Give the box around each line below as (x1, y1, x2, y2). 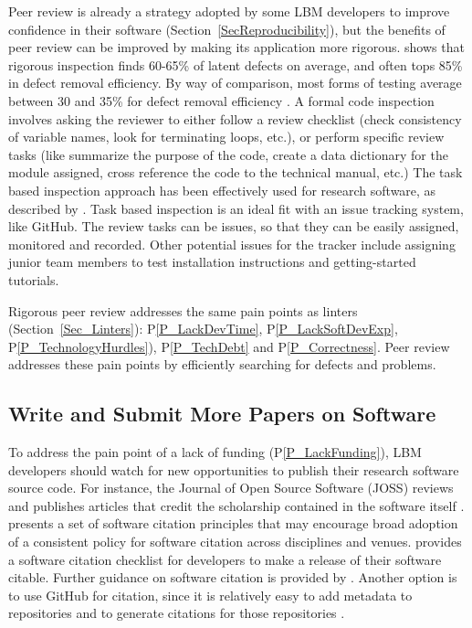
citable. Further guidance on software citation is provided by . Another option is (8, 568, 457, 587)
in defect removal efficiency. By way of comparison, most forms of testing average (8, 73, 462, 92)
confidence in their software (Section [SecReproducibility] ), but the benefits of (8, 19, 446, 38)
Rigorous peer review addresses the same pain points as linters (8, 301, 358, 320)
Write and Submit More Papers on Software (8, 399, 436, 428)
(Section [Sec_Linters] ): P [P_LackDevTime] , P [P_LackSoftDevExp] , (8, 319, 398, 338)
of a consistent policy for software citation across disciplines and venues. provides (8, 532, 462, 551)
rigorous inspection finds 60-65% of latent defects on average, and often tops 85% (8, 55, 463, 74)
